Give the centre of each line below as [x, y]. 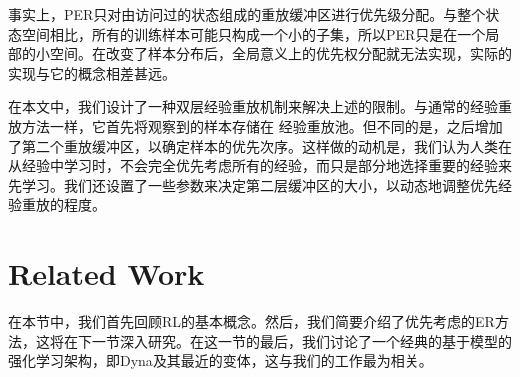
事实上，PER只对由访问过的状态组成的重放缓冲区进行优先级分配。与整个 [247, 14]
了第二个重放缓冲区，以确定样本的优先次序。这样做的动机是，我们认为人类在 [260, 145]
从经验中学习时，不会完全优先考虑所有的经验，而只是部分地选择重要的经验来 [260, 165]
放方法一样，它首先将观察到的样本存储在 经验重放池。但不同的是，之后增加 [255, 125]
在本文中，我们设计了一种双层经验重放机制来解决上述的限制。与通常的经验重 [260, 106]
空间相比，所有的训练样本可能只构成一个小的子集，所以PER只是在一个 [253, 33]
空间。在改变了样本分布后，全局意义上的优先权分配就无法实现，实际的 [280, 53]
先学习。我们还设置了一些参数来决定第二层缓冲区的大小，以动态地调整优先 [253, 184]
